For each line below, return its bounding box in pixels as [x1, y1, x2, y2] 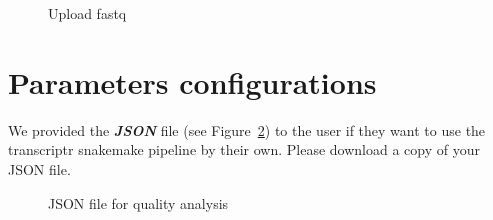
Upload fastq [48, 3, 127, 23]
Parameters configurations [8, 61, 377, 102]
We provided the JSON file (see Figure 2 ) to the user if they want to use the [8, 119, 486, 140]
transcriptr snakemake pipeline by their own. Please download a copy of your [8, 139, 480, 160]
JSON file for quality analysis [48, 192, 229, 213]
